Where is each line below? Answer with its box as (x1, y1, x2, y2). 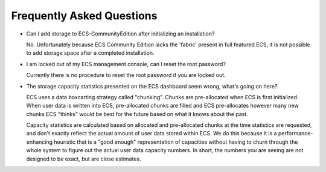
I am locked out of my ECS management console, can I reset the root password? (26, 60, 226, 67)
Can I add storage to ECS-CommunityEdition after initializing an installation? (26, 30, 215, 37)
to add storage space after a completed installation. (26, 49, 155, 57)
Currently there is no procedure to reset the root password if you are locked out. (26, 72, 226, 79)
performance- (278, 130, 313, 137)
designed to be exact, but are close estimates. (26, 155, 141, 162)
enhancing (26, 138, 53, 146)
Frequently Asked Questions (11, 9, 158, 22)
